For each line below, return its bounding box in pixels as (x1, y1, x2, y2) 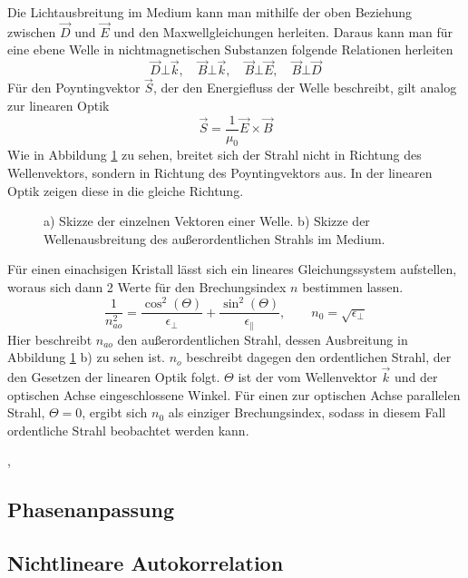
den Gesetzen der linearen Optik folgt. (7, 367, 220, 387)
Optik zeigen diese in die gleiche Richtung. (7, 181, 244, 200)
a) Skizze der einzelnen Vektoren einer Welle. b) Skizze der (44, 211, 370, 230)
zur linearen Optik (7, 96, 110, 115)
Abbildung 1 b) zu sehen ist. (7, 348, 166, 367)
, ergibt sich (82, 403, 148, 422)
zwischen (7, 22, 56, 41)
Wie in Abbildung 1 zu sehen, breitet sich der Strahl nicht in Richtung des (7, 145, 422, 164)
